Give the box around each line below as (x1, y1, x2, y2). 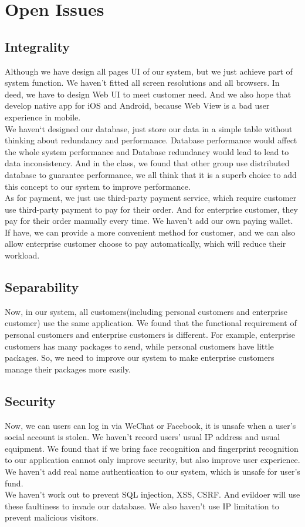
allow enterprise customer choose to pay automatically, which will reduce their (5, 237, 286, 250)
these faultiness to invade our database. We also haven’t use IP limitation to (5, 499, 279, 512)
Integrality (5, 37, 70, 55)
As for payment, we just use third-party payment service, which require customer (5, 192, 297, 204)
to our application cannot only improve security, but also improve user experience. (5, 454, 300, 466)
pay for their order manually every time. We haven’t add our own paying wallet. (5, 214, 293, 227)
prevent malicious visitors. (5, 511, 99, 523)
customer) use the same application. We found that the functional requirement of (5, 317, 297, 329)
